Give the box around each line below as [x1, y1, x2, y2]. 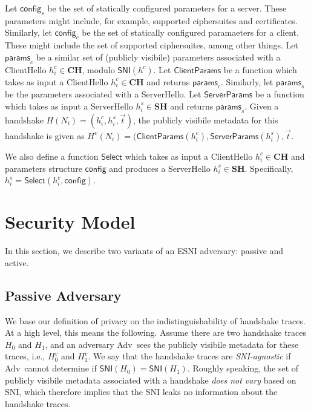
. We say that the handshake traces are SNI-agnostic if [88, 350, 291, 362]
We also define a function [5, 149, 99, 162]
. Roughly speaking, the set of [187, 362, 299, 374]
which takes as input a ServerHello [5, 99, 133, 112]
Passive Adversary [5, 286, 122, 304]
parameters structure [5, 162, 82, 174]
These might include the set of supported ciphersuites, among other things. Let [5, 39, 298, 51]
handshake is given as [5, 129, 85, 142]
